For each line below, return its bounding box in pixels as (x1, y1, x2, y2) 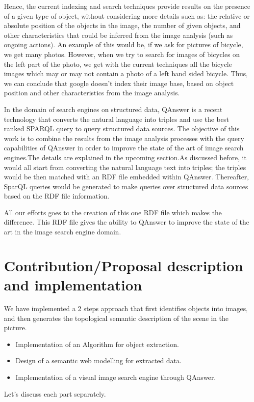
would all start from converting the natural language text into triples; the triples (4, 162, 246, 172)
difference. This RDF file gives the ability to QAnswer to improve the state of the (4, 217, 249, 227)
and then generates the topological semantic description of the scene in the (4, 313, 229, 323)
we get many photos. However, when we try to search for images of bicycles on (4, 49, 240, 59)
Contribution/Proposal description (4, 255, 243, 275)
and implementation (4, 275, 142, 295)
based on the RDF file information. (4, 191, 109, 201)
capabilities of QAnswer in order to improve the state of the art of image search (4, 143, 244, 153)
